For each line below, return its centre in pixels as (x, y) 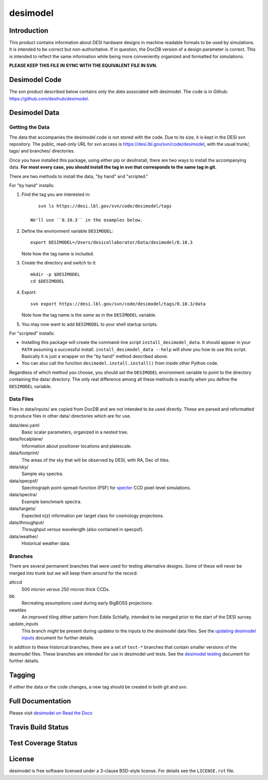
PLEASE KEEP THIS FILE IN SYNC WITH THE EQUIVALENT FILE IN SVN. (83, 66)
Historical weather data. (46, 543)
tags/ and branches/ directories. (42, 151)
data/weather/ (24, 536)
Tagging (22, 675)
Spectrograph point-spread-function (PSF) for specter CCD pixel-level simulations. (106, 488)
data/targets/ (23, 509)
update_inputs (24, 624)
